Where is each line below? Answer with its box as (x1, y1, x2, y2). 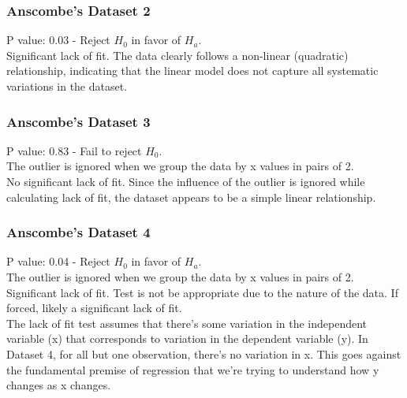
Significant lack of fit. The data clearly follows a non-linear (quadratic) (6, 46, 349, 63)
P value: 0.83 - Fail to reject (6, 142, 142, 158)
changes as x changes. (6, 377, 111, 393)
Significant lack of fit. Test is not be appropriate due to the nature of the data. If (6, 284, 398, 300)
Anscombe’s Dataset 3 (6, 111, 151, 131)
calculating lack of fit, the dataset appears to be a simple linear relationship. (6, 188, 376, 205)
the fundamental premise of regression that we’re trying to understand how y (6, 361, 379, 378)
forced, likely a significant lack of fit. (6, 299, 182, 316)
